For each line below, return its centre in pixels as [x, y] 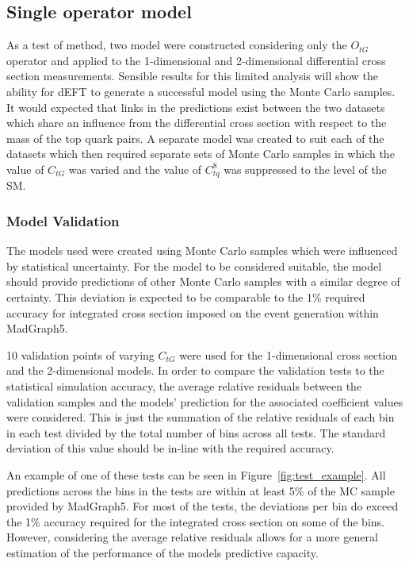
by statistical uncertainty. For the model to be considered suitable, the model [194, 266]
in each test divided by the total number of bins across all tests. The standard [196, 432]
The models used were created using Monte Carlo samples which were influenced [202, 250]
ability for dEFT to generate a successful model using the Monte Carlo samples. [201, 91]
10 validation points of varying [80, 354]
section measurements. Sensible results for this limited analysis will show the [193, 76]
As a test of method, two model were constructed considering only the [177, 45]
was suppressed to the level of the [305, 169]
